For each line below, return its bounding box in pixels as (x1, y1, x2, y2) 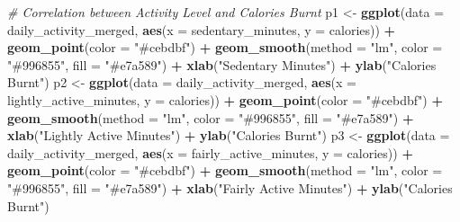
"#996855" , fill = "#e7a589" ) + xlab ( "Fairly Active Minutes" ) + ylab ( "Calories (7, 178, 453, 197)
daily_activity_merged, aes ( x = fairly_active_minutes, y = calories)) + (7, 143, 413, 162)
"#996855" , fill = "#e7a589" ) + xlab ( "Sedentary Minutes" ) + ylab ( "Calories (7, 55, 437, 74)
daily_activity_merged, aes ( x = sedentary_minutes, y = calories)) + (7, 20, 396, 39)
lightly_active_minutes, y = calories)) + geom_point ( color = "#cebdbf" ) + (7, 90, 443, 109)
